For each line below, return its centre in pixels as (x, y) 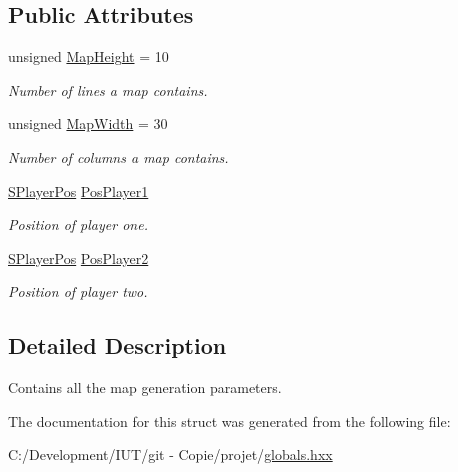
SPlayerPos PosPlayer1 (78, 190)
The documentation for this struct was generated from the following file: (229, 420)
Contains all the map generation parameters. (145, 387)
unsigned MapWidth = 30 (88, 123)
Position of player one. (78, 224)
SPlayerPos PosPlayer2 (78, 257)
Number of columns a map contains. (118, 156)
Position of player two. (78, 291)
